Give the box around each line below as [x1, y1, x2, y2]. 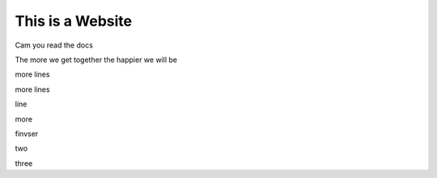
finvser [15, 129, 39, 139]
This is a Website [15, 12, 133, 30]
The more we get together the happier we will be [15, 55, 178, 64]
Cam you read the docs [15, 40, 93, 50]
